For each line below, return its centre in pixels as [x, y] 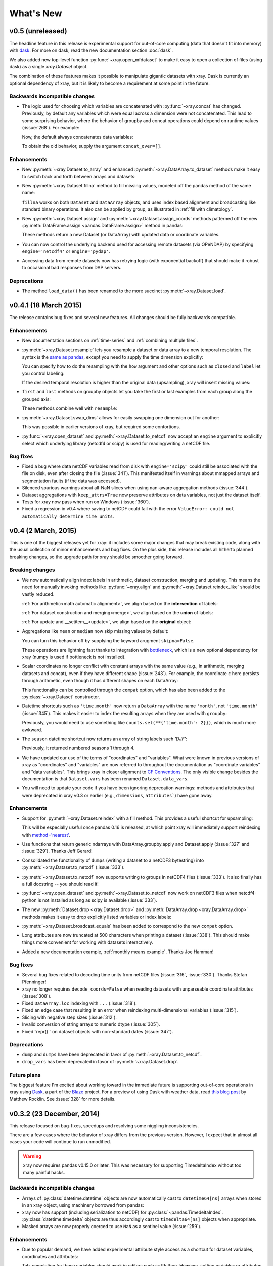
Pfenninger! [34, 982]
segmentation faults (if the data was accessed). [72, 481]
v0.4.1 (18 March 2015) [46, 305]
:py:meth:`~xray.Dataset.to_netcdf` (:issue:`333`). [73, 867]
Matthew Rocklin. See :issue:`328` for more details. [62, 1099]
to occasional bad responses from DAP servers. [72, 267]
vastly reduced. [38, 594]
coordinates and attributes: [50, 1256]
